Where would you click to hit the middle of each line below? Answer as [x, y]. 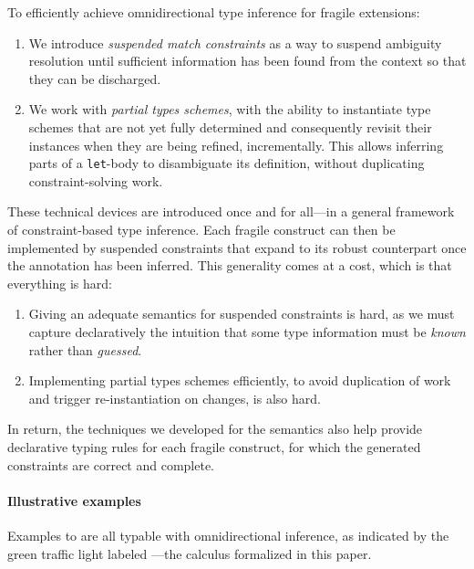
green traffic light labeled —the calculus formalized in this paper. [190, 553]
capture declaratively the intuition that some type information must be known [247, 331]
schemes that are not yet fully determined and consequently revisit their [230, 126]
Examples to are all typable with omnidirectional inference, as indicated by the [228, 535]
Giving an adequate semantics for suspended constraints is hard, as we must [242, 314]
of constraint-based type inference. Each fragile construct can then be [201, 229]
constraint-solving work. [96, 180]
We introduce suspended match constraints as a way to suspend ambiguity [235, 42]
